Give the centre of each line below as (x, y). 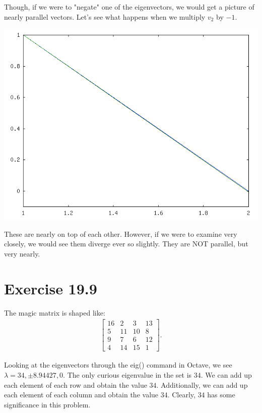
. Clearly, (181, 395)
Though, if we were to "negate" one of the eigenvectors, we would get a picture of (129, 7)
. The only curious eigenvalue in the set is (127, 375)
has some (221, 395)
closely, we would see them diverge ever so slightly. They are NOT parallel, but (126, 244)
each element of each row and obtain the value (76, 384)
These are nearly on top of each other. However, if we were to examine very (121, 234)
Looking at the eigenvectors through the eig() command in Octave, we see (118, 365)
